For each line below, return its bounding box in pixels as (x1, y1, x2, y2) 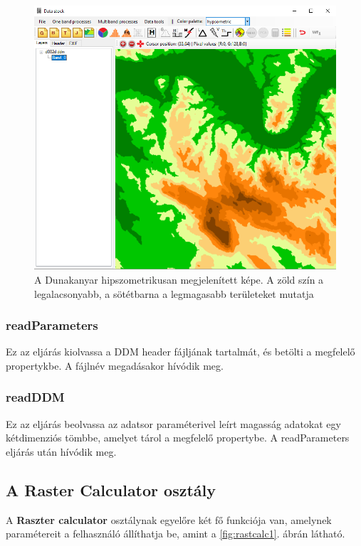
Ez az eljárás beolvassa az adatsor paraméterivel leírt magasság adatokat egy (6, 416, 341, 431)
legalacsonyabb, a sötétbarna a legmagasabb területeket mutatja (34, 286, 314, 301)
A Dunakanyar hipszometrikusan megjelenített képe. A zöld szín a (34, 272, 324, 287)
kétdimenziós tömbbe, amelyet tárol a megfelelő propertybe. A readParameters (6, 430, 350, 445)
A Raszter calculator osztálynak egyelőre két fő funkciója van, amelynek (6, 512, 332, 527)
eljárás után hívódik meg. (6, 444, 117, 459)
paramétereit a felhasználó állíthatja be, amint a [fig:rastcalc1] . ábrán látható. (6, 526, 345, 541)
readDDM (6, 388, 65, 406)
